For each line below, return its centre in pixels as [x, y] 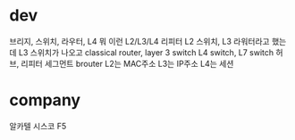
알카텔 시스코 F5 [38, 126]
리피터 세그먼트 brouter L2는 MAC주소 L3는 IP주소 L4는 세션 [127, 63]
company [45, 100]
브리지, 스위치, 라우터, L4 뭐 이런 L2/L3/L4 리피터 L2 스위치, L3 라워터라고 [139, 41]
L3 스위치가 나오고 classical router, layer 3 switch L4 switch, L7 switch [146, 52]
